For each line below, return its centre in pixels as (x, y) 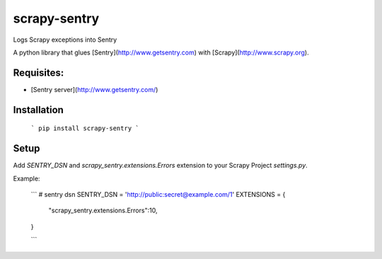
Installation (38, 110)
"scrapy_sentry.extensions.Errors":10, (103, 211)
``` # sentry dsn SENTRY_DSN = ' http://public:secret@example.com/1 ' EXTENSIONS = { (158, 194)
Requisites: (39, 73)
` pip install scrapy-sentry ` (85, 128)
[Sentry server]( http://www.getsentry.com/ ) (94, 89)
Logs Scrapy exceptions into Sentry (65, 40)
